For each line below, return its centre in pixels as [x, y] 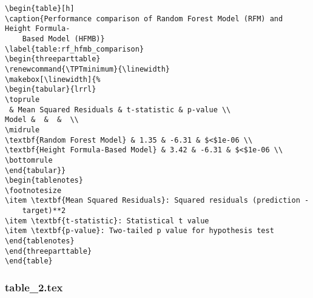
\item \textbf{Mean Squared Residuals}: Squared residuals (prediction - [157, 201]
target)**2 [44, 211]
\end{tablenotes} [40, 241]
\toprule [22, 99]
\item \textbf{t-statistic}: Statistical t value [107, 221]
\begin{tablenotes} [44, 181]
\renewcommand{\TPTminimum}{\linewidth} [88, 69]
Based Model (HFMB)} [63, 39]
